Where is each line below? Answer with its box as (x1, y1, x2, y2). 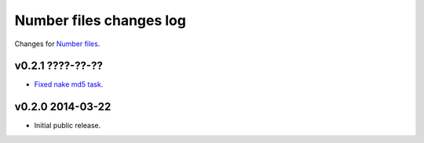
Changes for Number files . (14, 39, 101, 48)
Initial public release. (34, 121, 101, 130)
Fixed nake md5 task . (34, 80, 104, 89)
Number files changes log (14, 12, 186, 29)
